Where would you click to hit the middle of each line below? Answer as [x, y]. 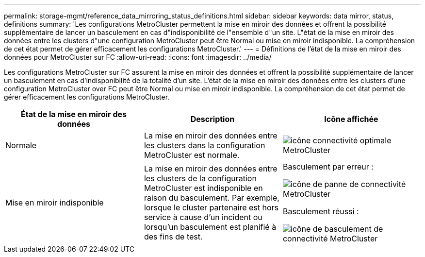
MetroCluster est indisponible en [203, 188]
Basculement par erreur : [328, 167]
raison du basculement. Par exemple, [212, 198]
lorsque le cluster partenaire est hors [211, 207]
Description [212, 119]
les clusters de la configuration [200, 178]
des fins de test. [173, 237]
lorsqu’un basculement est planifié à [210, 227]
